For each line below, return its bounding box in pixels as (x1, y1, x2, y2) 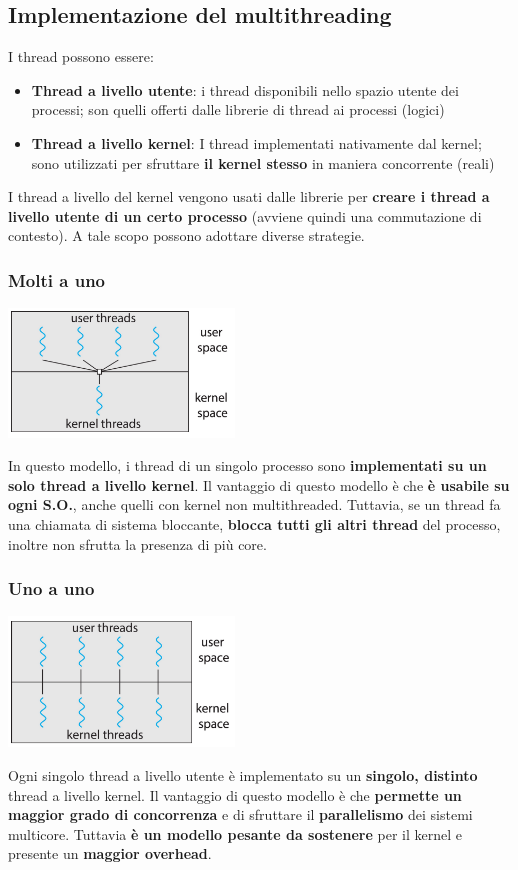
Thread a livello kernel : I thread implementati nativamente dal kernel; (31, 132, 482, 153)
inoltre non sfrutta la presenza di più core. (8, 533, 267, 554)
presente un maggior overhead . (8, 843, 212, 864)
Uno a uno (8, 576, 95, 601)
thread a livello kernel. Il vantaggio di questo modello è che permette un (8, 784, 462, 805)
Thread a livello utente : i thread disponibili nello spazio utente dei (31, 79, 459, 100)
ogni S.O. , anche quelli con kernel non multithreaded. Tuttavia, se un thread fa (8, 494, 501, 515)
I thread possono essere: (8, 46, 154, 67)
